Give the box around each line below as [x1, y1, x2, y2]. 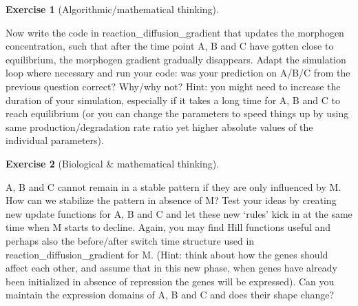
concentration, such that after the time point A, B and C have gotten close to [6, 39, 334, 53]
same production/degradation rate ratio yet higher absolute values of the [6, 119, 313, 134]
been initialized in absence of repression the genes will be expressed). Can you [6, 274, 335, 288]
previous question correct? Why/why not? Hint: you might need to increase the [6, 79, 341, 93]
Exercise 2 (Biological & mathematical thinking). [6, 156, 220, 170]
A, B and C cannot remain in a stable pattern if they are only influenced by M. [6, 179, 341, 194]
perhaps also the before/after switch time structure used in [6, 233, 255, 247]
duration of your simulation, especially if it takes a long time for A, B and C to [6, 92, 340, 107]
